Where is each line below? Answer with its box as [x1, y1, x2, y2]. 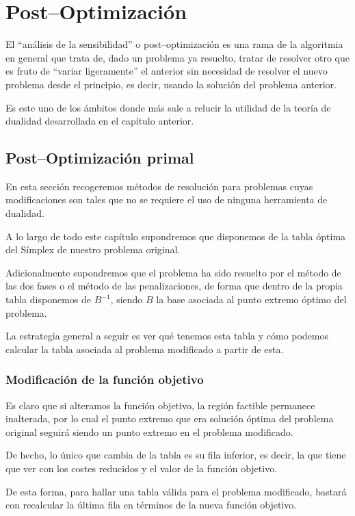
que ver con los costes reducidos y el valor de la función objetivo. [5, 461, 278, 476]
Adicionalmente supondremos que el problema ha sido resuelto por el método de [5, 265, 341, 279]
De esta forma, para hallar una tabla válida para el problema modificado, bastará [5, 484, 347, 498]
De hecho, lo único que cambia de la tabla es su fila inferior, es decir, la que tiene [5, 448, 346, 462]
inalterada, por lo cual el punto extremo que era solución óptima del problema [5, 411, 334, 426]
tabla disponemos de [5, 292, 91, 307]
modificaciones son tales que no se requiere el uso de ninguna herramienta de [5, 192, 328, 207]
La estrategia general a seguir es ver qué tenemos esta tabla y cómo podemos [5, 328, 329, 343]
